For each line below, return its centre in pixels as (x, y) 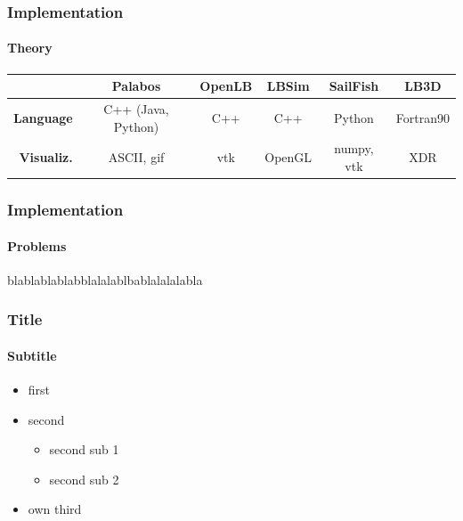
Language (43, 117)
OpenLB (226, 86)
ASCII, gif (136, 157)
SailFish (354, 86)
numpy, (354, 148)
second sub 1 (84, 449)
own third (55, 509)
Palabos (136, 86)
